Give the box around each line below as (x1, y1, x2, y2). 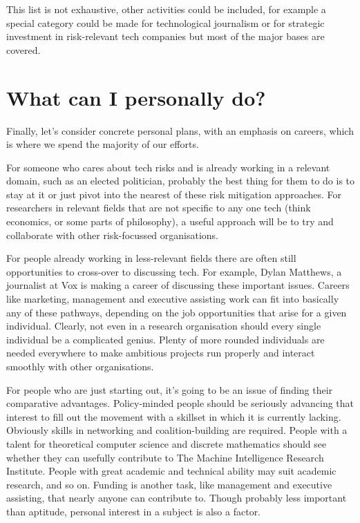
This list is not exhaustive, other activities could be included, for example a (6, 2, 326, 16)
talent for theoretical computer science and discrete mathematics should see (6, 436, 327, 450)
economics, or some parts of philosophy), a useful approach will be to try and (6, 214, 334, 229)
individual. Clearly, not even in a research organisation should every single (6, 318, 321, 333)
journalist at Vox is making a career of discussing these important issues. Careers (6, 278, 350, 292)
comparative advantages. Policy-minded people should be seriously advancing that (6, 396, 354, 410)
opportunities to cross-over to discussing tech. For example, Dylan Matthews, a (6, 264, 342, 278)
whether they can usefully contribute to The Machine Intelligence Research (6, 450, 324, 464)
